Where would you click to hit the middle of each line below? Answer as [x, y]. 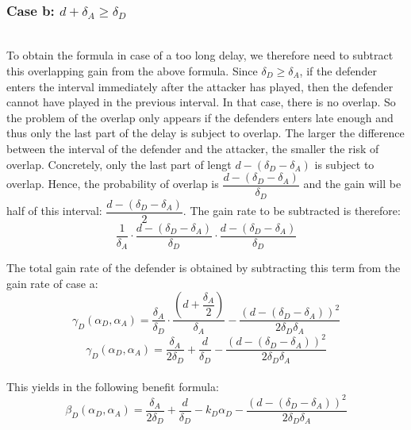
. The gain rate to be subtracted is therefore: [292, 211]
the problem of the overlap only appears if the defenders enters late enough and [200, 117]
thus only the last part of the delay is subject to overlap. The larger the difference [205, 133]
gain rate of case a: [52, 283]
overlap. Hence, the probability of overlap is [113, 184]
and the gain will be [352, 184]
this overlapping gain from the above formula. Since [132, 71]
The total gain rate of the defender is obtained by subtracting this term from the [204, 268]
